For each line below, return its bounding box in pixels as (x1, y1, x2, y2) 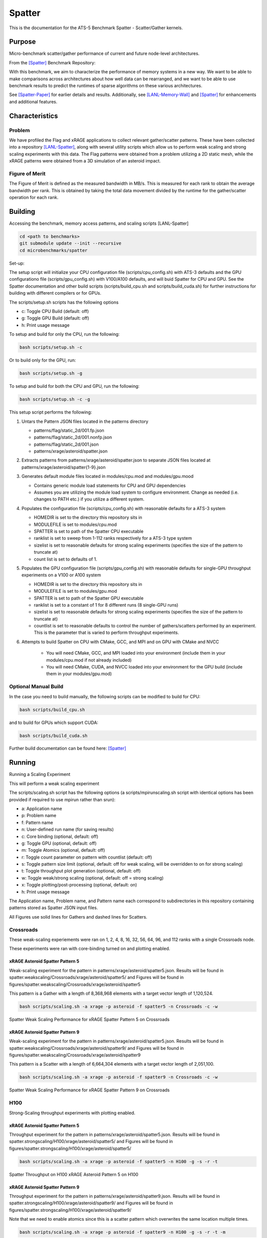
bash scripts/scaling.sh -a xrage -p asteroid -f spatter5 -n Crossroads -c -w (19, 1003, 218, 1009)
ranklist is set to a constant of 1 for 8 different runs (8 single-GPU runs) (34, 602, 178, 608)
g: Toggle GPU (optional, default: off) (21, 840, 97, 846)
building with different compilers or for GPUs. (9, 290, 101, 296)
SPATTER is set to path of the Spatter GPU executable (34, 595, 144, 601)
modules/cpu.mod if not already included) (46, 657, 132, 663)
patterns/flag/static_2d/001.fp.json (34, 427, 105, 433)
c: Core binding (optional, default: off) (21, 833, 98, 839)
